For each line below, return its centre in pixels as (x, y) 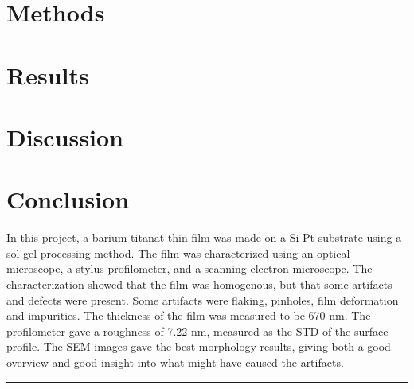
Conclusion (68, 199)
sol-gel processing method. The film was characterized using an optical (178, 253)
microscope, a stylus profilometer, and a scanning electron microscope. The (189, 268)
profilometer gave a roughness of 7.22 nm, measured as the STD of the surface (197, 331)
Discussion (65, 136)
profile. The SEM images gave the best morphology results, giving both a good (199, 346)
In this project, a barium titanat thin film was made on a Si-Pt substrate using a (204, 237)
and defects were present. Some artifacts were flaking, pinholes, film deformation (203, 300)
